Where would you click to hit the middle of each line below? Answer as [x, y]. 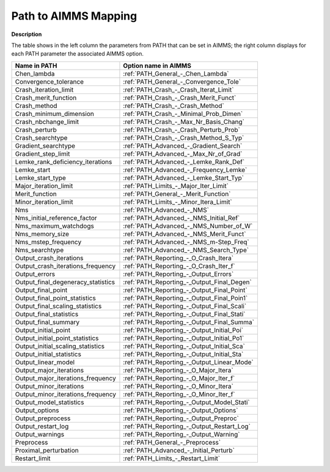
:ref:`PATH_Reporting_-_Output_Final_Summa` [189, 322]
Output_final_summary [47, 322]
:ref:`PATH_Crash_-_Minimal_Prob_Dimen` [183, 114]
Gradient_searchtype [45, 145]
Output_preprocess [43, 418]
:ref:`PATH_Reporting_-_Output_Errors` [178, 274]
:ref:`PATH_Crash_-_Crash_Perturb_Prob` [182, 129]
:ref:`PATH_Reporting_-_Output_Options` [181, 410]
